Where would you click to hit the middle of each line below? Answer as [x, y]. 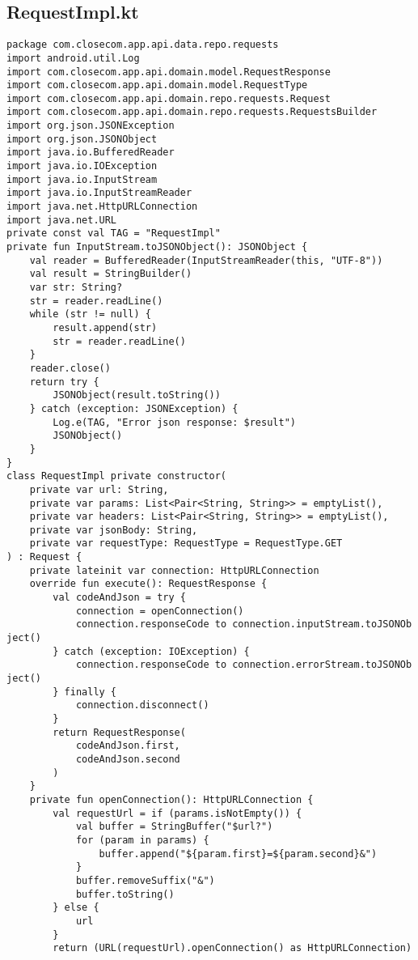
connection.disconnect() [142, 705]
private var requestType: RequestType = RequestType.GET [186, 544]
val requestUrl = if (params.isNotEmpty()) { [177, 813]
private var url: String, [99, 489]
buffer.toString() [125, 894]
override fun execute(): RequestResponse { [148, 584]
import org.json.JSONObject [82, 139]
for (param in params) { [142, 840]
